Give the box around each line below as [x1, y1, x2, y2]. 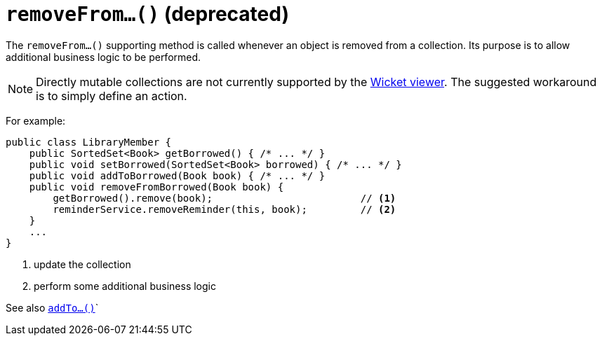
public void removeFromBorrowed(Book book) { [29, 181, 284, 193]
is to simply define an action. [36, 88, 187, 103]
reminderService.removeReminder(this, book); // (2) [53, 203, 396, 215]
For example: [6, 114, 66, 127]
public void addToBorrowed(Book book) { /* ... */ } [29, 169, 326, 181]
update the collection [34, 258, 131, 270]
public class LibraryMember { [6, 136, 172, 148]
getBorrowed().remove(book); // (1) [53, 192, 396, 204]
